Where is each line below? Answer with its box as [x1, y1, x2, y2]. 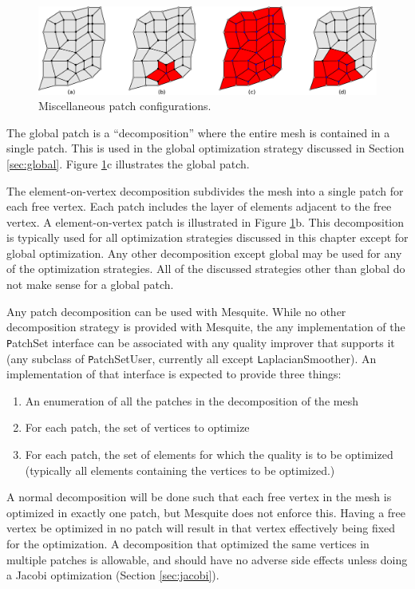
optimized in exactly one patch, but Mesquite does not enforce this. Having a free [6, 504, 406, 520]
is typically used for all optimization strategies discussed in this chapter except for [6, 229, 409, 246]
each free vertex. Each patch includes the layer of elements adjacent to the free [6, 198, 392, 215]
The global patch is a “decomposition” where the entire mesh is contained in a [6, 124, 390, 140]
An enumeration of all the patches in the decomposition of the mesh [25, 392, 358, 409]
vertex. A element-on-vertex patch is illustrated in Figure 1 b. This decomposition [6, 213, 405, 230]
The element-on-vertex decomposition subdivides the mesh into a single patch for [6, 182, 404, 199]
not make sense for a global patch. [6, 276, 174, 293]
